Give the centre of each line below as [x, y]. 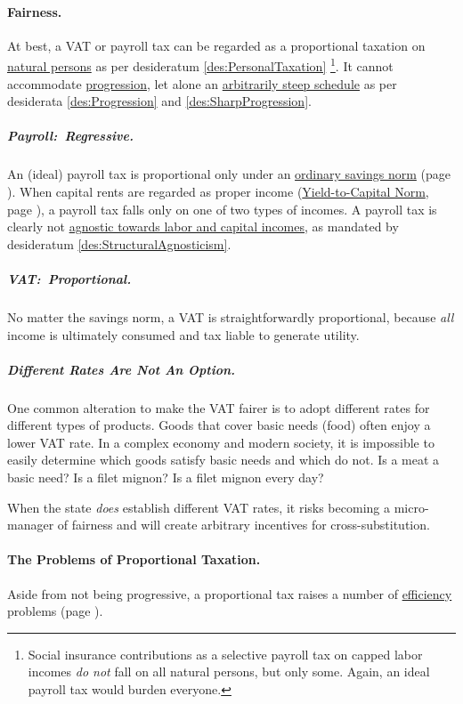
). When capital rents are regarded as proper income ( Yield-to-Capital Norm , [218, 191]
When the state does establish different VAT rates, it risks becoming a [199, 507]
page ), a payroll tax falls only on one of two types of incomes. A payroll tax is [222, 209]
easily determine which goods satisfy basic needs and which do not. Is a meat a [223, 460]
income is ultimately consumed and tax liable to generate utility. [183, 334]
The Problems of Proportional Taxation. [134, 559]
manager [31, 525]
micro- [411, 507]
